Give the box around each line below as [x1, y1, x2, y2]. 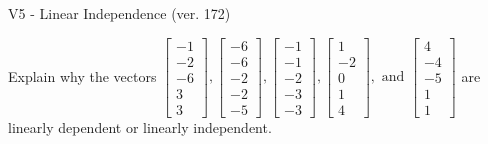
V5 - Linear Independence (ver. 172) [8, 3, 231, 23]
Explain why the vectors [8, 65, 157, 86]
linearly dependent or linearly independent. [8, 116, 272, 137]
